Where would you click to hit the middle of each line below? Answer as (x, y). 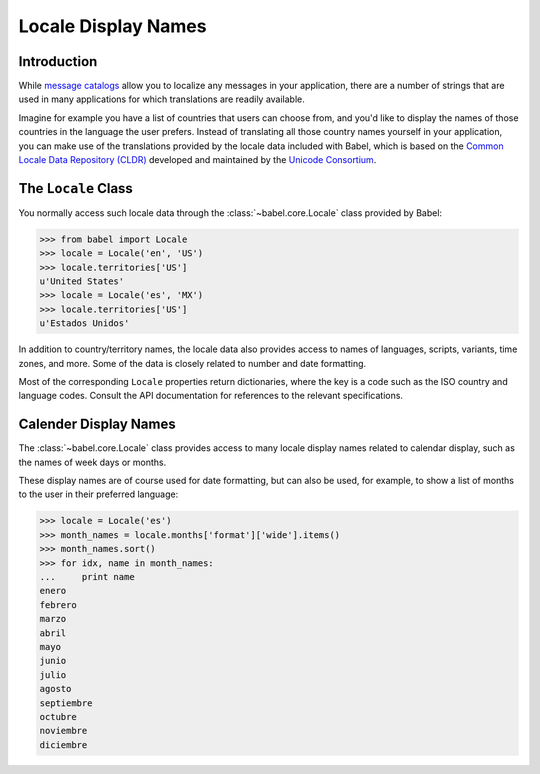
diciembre (63, 744)
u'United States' (82, 281)
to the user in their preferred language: (98, 494)
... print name (87, 577)
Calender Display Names (97, 424)
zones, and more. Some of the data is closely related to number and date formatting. (192, 363)
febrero (58, 604)
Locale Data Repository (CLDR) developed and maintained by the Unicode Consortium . (197, 160)
